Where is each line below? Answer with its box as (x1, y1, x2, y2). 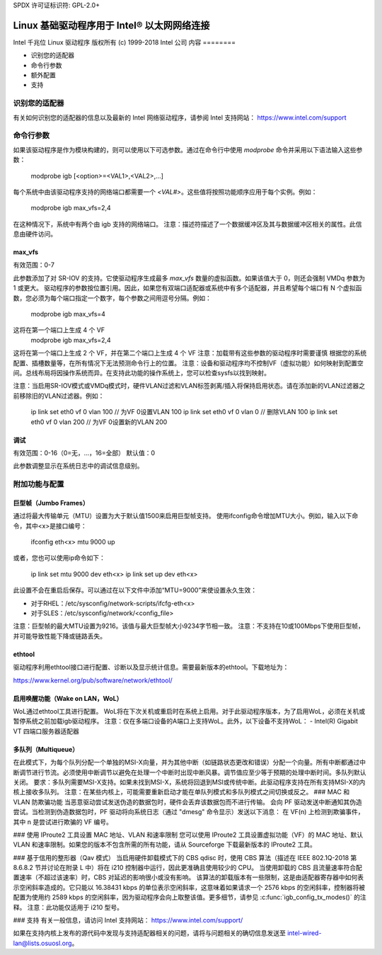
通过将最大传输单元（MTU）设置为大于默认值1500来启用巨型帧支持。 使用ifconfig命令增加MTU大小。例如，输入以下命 (13, 512, 359, 520)
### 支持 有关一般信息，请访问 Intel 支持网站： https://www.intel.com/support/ (13, 916, 243, 925)
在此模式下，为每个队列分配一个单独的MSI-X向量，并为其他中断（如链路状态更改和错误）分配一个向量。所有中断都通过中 (13, 758, 366, 767)
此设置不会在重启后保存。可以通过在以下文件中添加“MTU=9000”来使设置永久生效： (13, 586, 257, 595)
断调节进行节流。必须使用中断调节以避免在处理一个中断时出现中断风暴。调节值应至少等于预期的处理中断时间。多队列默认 (13, 768, 366, 777)
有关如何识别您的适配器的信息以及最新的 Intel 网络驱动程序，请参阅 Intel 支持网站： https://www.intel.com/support (13, 113, 347, 122)
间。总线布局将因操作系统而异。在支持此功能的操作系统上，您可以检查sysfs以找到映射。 (13, 369, 270, 377)
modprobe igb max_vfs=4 (30, 310, 106, 319)
